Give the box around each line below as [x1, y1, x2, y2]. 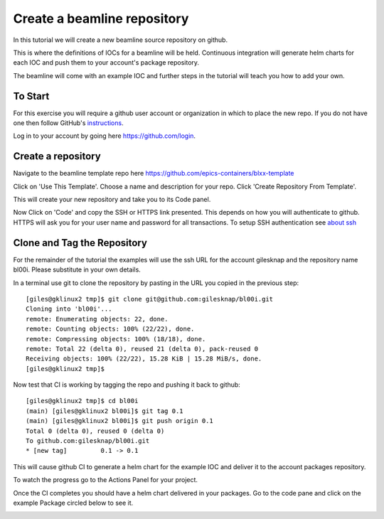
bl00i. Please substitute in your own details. [13, 265, 142, 274]
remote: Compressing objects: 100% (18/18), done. [26, 335, 206, 343]
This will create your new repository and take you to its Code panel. [13, 196, 211, 204]
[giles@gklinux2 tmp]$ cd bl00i [26, 397, 139, 405]
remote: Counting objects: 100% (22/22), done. [26, 325, 195, 333]
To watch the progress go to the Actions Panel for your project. [13, 476, 198, 484]
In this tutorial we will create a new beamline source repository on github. [13, 36, 228, 44]
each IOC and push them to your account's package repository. [13, 58, 199, 67]
